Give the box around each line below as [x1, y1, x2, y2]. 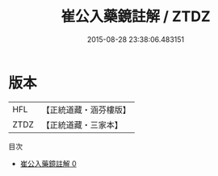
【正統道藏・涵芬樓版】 [41, 104, 132, 115]
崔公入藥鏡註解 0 [19, 158, 77, 168]
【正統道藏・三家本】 [41, 119, 124, 130]
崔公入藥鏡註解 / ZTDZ [60, 7, 212, 26]
